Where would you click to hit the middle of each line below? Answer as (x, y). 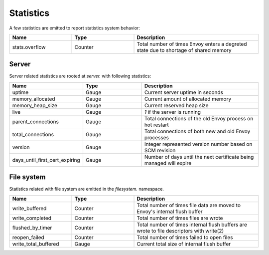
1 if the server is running (173, 112)
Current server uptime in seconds (184, 92)
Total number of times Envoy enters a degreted (192, 44)
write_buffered (29, 208)
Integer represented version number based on (198, 144)
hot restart (157, 125)
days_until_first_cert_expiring (46, 160)
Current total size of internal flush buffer (184, 244)
